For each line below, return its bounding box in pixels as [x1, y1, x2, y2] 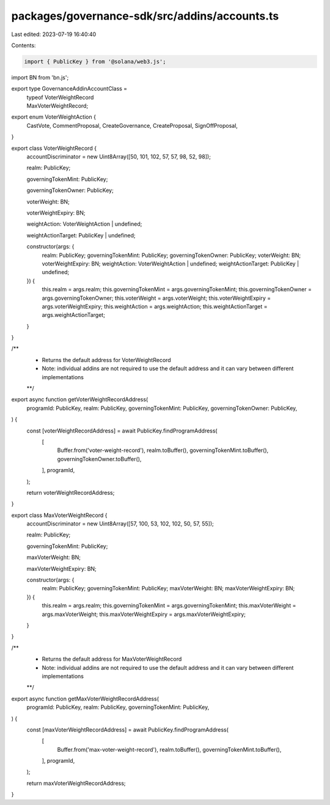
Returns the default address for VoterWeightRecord [42, 356, 171, 363]
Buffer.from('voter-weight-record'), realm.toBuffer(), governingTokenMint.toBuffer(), [57, 447, 269, 454]
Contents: [11, 42, 36, 49]
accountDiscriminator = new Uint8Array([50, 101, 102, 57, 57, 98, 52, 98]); [26, 153, 211, 160]
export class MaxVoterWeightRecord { [11, 511, 108, 519]
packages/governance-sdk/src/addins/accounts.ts [11, 9, 279, 23]
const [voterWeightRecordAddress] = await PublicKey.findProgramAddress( [26, 427, 218, 434]
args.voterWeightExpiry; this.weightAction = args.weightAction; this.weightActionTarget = [42, 303, 268, 310]
